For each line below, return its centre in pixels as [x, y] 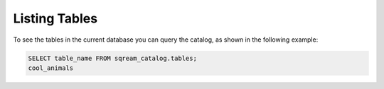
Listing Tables [55, 18]
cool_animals [51, 68]
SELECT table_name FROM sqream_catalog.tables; [112, 58]
